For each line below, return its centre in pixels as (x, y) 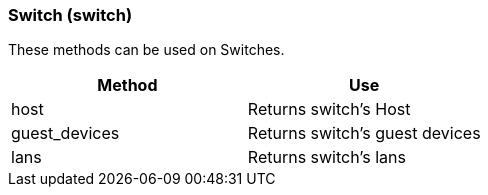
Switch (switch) (70, 15)
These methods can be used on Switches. (146, 50)
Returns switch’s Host (329, 109)
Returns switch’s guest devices (364, 133)
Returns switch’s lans (326, 157)
